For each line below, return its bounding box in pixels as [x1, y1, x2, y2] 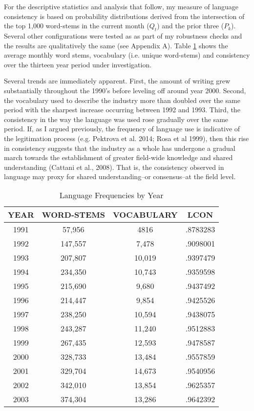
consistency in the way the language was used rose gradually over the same [4, 114, 229, 124]
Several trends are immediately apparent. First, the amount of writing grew [4, 76, 231, 86]
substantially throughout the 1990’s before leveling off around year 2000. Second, [4, 85, 246, 95]
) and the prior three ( [157, 21, 224, 31]
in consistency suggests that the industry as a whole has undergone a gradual [4, 143, 235, 153]
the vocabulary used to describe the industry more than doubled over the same [4, 95, 240, 105]
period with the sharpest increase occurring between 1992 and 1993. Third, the [4, 104, 240, 115]
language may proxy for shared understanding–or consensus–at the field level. [4, 171, 236, 182]
